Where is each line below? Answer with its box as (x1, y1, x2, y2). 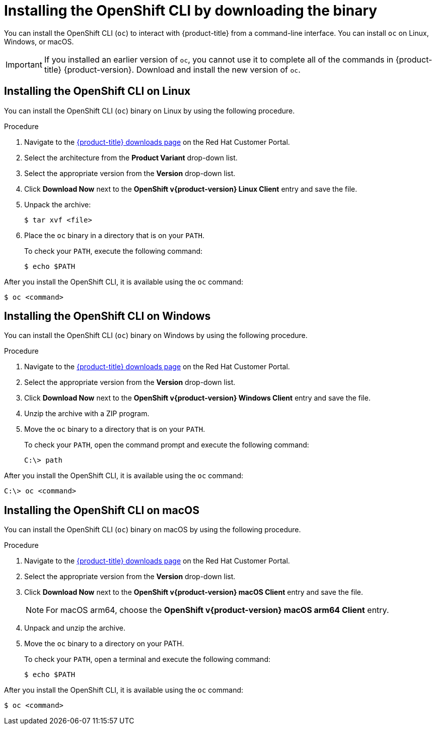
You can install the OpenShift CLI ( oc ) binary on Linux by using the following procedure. (4, 106, 295, 115)
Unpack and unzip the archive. (24, 624, 126, 633)
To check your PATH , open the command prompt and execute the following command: (24, 440, 309, 450)
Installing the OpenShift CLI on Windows (4, 310, 211, 323)
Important (6, 59, 42, 70)
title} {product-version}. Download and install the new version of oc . (44, 64, 301, 75)
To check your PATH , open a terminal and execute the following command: (24, 655, 270, 664)
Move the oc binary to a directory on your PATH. (24, 639, 184, 648)
